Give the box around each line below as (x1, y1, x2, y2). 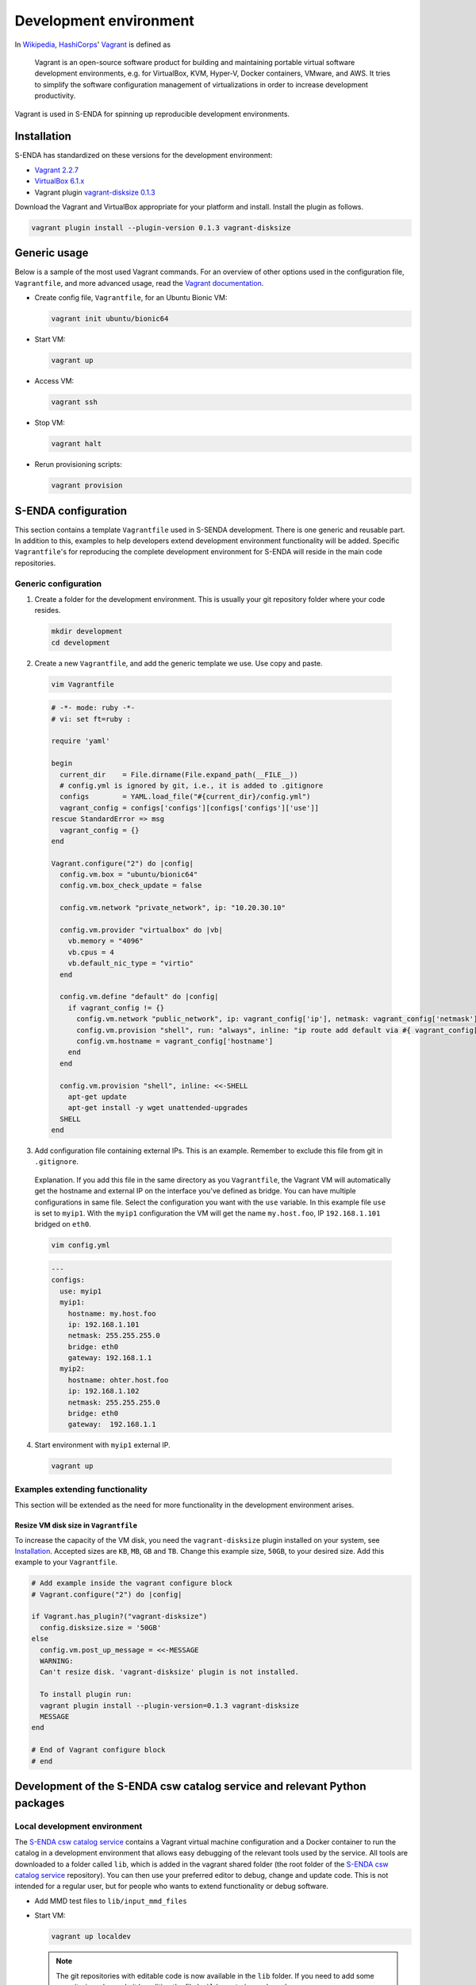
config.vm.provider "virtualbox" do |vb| (59, 926, 224, 935)
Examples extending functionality (14, 1483, 148, 1494)
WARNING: (40, 1656, 74, 1666)
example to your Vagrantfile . (14, 1557, 118, 1567)
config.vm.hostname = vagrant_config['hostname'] (76, 1036, 274, 1046)
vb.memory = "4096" (67, 937, 144, 946)
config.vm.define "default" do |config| (59, 992, 219, 1001)
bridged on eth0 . (34, 1220, 91, 1229)
